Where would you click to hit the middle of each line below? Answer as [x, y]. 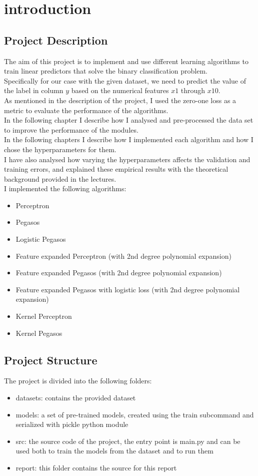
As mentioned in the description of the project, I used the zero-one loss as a [120, 100]
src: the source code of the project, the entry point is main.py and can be [128, 441]
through [193, 90]
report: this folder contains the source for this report [96, 467]
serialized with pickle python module [72, 424]
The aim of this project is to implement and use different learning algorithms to [126, 61]
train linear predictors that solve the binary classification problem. [106, 71]
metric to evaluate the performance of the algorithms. [86, 110]
